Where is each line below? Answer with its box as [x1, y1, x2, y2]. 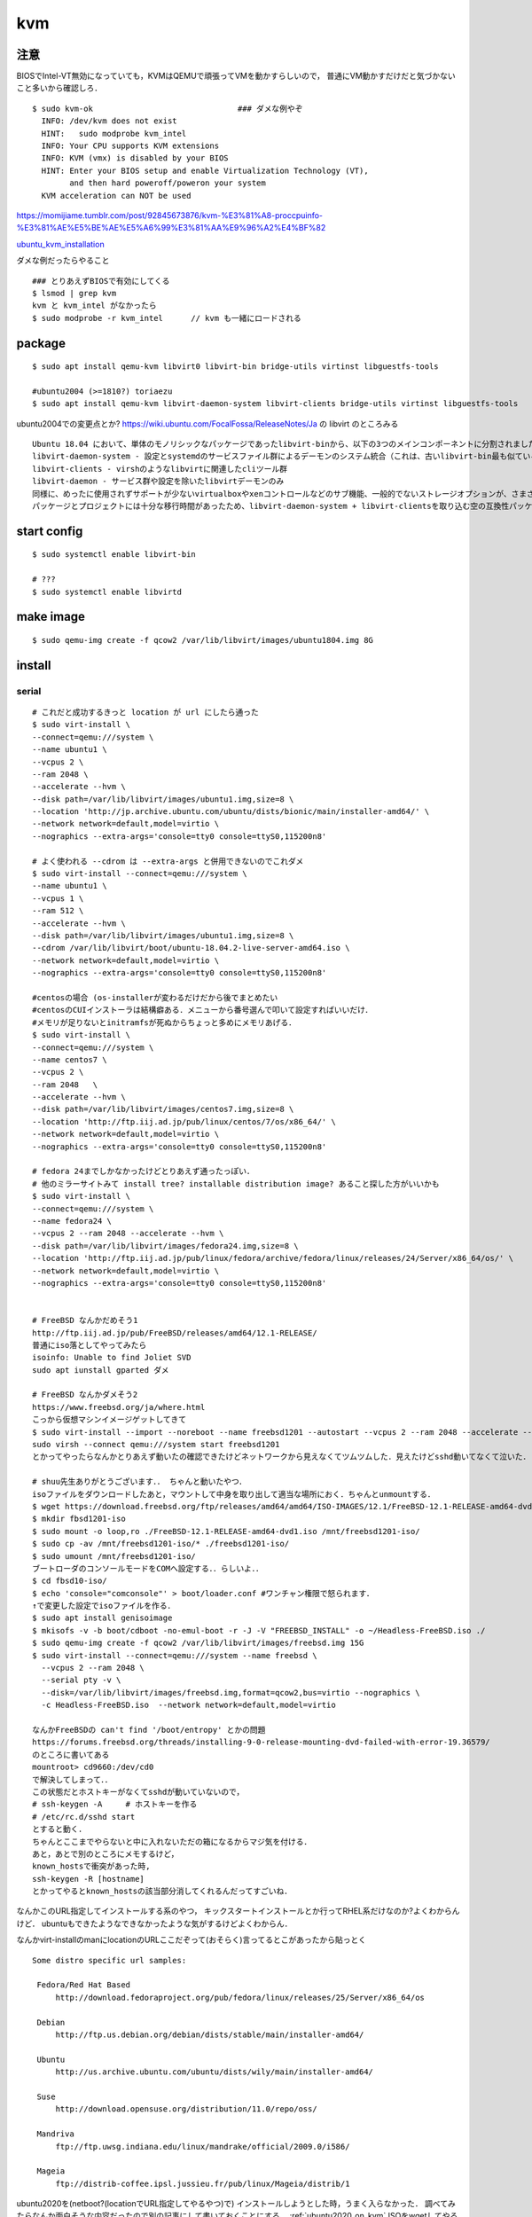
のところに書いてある [32, 1750, 110, 1759]
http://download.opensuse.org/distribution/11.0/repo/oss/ [55, 2104, 318, 2114]
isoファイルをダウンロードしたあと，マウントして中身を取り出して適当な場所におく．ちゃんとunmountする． [32, 1489, 435, 1499]
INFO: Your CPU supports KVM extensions [41, 141, 220, 151]
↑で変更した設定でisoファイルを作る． [32, 1601, 176, 1611]
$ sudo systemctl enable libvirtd [32, 586, 182, 597]
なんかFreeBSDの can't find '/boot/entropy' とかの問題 [32, 1725, 266, 1735]
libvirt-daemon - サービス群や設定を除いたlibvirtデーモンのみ [32, 476, 285, 487]
